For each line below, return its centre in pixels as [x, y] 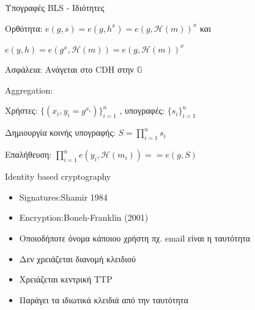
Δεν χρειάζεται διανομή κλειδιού [77, 258]
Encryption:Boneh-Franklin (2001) [84, 217]
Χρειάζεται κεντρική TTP [66, 279]
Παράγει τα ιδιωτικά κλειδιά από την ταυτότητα [104, 299]
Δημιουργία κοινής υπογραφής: [60, 132]
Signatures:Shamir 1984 [63, 197]
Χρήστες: [21, 110]
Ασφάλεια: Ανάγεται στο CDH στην [69, 69]
